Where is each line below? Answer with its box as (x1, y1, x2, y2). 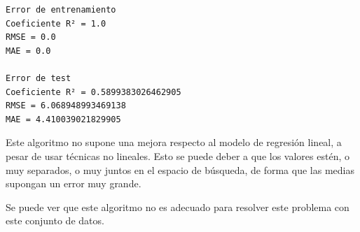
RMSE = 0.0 (6, 32, 56, 43)
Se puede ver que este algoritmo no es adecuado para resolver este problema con (6, 199, 349, 214)
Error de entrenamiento (6, 5, 116, 15)
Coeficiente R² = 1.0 (6, 18, 106, 29)
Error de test (6, 73, 71, 83)
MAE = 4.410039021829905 (6, 114, 121, 124)
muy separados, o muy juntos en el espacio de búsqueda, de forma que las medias (6, 162, 354, 177)
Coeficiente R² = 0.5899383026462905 (6, 87, 181, 97)
